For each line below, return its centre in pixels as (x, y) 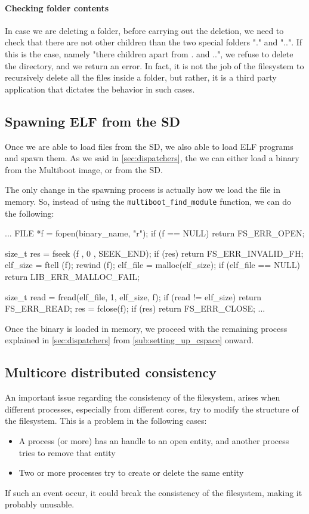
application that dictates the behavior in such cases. (100, 89)
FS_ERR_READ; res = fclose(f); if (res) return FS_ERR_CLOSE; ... (135, 308)
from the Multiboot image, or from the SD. (84, 169)
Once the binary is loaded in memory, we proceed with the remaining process (146, 328)
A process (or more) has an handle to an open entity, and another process (154, 440)
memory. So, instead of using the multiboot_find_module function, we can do (148, 201)
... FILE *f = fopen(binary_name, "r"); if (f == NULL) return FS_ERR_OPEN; (155, 233)
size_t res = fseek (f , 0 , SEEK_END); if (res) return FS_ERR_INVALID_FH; (154, 253)
